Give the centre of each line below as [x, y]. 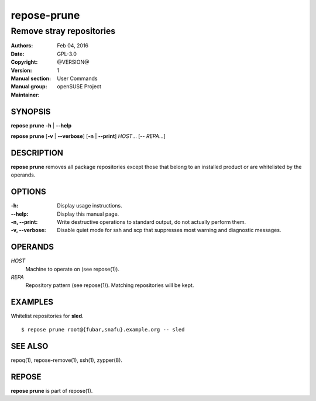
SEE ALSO [30, 346]
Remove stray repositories [63, 31]
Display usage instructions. [90, 206]
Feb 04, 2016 [73, 46]
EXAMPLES [32, 302]
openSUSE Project [79, 87]
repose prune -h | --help [41, 125]
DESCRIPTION [37, 153]
